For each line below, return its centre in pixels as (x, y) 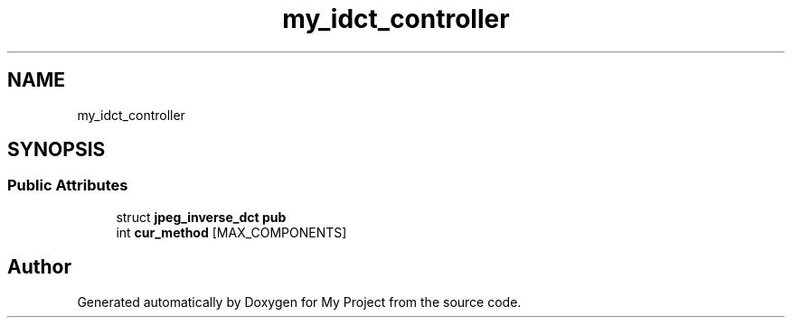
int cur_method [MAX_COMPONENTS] (231, 232)
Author (39, 267)
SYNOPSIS (57, 150)
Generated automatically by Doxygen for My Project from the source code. (299, 302)
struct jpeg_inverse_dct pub (201, 217)
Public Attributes (68, 186)
